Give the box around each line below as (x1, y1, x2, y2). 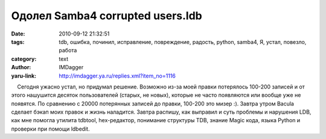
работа (59, 47, 77, 54)
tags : (11, 38, 25, 45)
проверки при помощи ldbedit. (11, 125, 90, 132)
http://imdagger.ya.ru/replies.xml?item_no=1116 (59, 72, 176, 79)
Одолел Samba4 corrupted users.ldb (11, 9, 202, 22)
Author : (11, 64, 31, 71)
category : (11, 55, 37, 63)
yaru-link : (11, 72, 36, 79)
